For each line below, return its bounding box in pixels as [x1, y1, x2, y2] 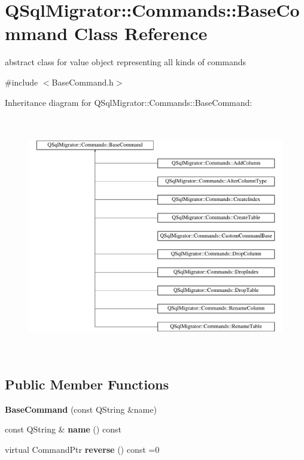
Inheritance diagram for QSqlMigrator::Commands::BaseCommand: [5, 96, 253, 108]
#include [5, 75, 38, 88]
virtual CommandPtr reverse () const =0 [5, 443, 160, 455]
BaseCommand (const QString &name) [5, 403, 157, 415]
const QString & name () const [5, 423, 121, 435]
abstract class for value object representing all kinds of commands [5, 56, 247, 68]
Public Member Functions [5, 374, 169, 393]
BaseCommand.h [51, 75, 114, 88]
